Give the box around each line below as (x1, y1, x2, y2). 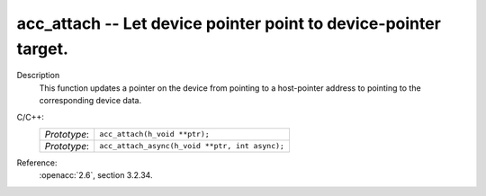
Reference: (16, 157, 58, 168)
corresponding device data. (39, 95, 142, 106)
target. (16, 39, 69, 58)
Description (16, 70, 60, 81)
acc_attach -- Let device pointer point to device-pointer (16, 13, 441, 33)
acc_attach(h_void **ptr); (99, 129, 211, 139)
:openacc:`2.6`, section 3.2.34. (39, 170, 153, 181)
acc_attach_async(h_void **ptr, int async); (99, 141, 285, 151)
